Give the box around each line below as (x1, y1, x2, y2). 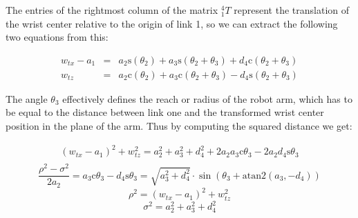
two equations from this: (6, 30, 109, 44)
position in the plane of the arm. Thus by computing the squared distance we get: (6, 119, 352, 133)
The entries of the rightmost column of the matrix (6, 3, 218, 17)
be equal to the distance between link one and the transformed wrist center (6, 105, 324, 119)
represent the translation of (234, 3, 350, 17)
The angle (6, 91, 48, 106)
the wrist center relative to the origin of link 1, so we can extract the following (6, 16, 338, 30)
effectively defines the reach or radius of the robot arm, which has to (62, 91, 352, 106)
